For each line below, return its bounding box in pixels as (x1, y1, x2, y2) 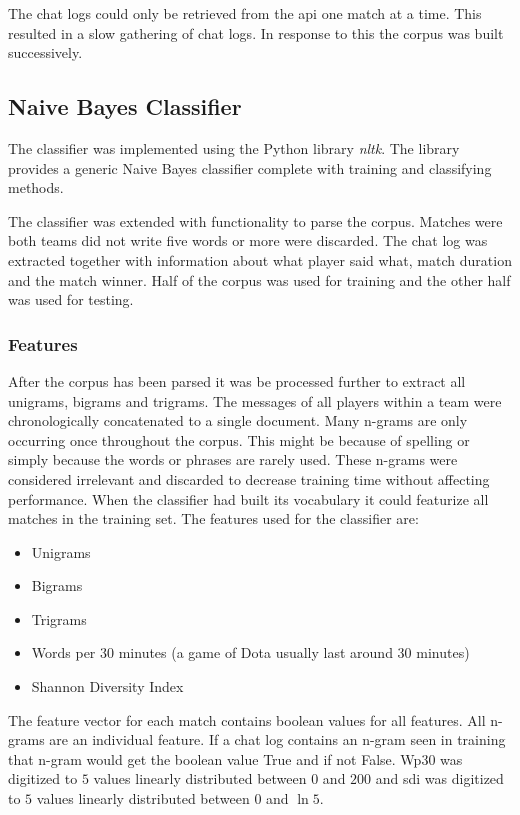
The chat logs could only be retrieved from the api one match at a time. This (8, 3, 482, 23)
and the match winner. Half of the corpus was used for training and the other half (8, 269, 511, 290)
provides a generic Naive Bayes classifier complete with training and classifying (8, 157, 492, 178)
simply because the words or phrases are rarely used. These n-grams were (8, 449, 458, 470)
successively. (8, 42, 83, 63)
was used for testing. (8, 289, 134, 310)
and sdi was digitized (375, 768, 504, 789)
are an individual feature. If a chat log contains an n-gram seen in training (49, 729, 506, 750)
